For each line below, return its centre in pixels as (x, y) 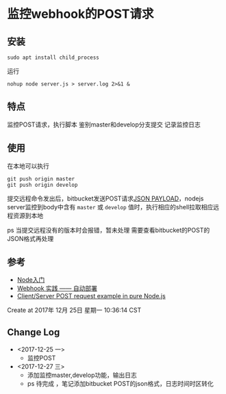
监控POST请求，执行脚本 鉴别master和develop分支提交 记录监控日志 (104, 124)
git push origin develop (42, 185)
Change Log (34, 332)
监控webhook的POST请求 (80, 14)
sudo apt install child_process (53, 57)
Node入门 (31, 280)
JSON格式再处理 (30, 238)
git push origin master (41, 179)
